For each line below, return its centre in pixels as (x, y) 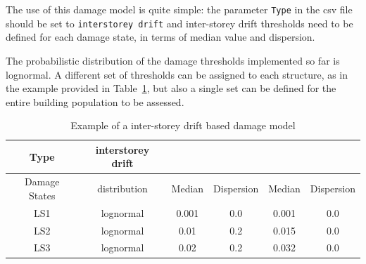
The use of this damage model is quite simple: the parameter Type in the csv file (179, 9)
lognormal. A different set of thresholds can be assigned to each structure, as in (177, 74)
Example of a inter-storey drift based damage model (183, 125)
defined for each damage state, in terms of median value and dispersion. (160, 37)
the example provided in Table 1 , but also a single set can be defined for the (171, 88)
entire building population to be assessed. (95, 101)
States (42, 195)
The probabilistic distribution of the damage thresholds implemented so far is (173, 60)
